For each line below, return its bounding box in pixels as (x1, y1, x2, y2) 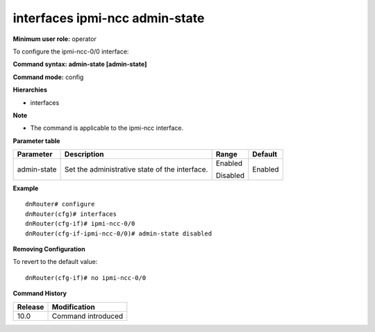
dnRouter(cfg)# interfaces (25, 210, 117, 218)
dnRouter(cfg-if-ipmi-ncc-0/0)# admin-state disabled (25, 229, 212, 238)
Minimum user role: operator (12, 35, 97, 43)
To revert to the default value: (12, 258, 98, 266)
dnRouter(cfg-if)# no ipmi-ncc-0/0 (25, 274, 147, 281)
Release (17, 302, 44, 312)
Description (64, 149, 104, 159)
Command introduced (51, 311, 124, 321)
